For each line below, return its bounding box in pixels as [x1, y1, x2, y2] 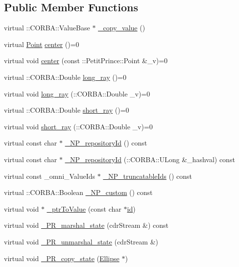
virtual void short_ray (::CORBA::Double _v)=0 [4, 121, 153, 131]
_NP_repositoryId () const [65, 138, 147, 148]
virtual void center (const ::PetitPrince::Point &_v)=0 [4, 55, 168, 66]
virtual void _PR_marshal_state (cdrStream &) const [4, 220, 169, 230]
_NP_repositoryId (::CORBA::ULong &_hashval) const [65, 154, 235, 164]
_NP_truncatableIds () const [103, 170, 192, 181]
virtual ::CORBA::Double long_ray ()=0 [4, 72, 126, 82]
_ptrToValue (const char [47, 203, 121, 214]
